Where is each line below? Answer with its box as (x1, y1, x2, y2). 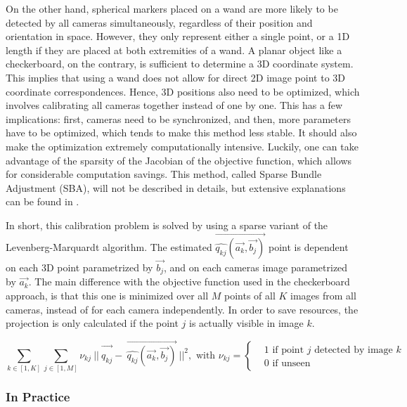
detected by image (314, 344, 393, 355)
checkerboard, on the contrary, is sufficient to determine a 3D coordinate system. (6, 56, 354, 71)
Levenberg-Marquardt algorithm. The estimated (6, 239, 212, 254)
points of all (224, 288, 276, 302)
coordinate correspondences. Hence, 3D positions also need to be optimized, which (6, 84, 360, 98)
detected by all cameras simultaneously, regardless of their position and (6, 15, 313, 30)
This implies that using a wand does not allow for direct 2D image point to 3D (6, 70, 345, 84)
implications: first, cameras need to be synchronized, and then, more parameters (6, 111, 351, 126)
